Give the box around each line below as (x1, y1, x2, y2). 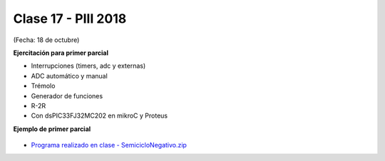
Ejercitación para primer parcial (13, 48, 108, 57)
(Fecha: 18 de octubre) (13, 36, 80, 44)
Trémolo (31, 82, 56, 90)
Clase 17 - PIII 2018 (13, 11, 127, 26)
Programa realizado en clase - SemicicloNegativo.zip (31, 141, 187, 150)
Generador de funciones (31, 91, 103, 100)
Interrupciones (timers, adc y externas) (31, 61, 146, 71)
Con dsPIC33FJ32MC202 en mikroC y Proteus (31, 111, 168, 120)
